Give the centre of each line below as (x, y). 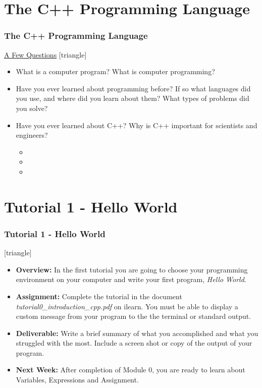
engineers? (32, 135)
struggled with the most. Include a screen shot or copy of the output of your (134, 343)
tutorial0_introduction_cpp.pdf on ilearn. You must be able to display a (127, 306)
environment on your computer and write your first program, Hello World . (131, 279)
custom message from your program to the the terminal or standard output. (134, 316)
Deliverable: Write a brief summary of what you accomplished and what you (137, 333)
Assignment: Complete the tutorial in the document (99, 296)
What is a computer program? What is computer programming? (115, 71)
